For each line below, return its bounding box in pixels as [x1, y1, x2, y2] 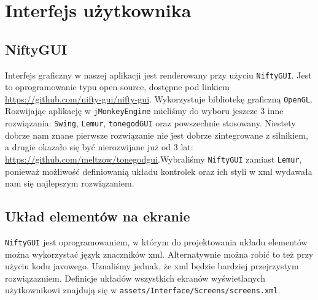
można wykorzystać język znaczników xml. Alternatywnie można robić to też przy [5, 247, 314, 260]
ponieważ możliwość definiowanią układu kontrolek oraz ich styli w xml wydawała [5, 164, 312, 177]
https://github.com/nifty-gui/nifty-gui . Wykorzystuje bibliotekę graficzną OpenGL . [5, 92, 313, 105]
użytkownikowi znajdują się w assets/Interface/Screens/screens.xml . [5, 283, 281, 296]
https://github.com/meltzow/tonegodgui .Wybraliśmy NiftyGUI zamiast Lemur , [5, 152, 302, 165]
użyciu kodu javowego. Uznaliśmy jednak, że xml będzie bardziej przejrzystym [5, 260, 299, 272]
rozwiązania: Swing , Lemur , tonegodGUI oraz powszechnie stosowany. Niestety [5, 117, 296, 129]
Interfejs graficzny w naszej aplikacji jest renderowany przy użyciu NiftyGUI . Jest [5, 68, 312, 81]
